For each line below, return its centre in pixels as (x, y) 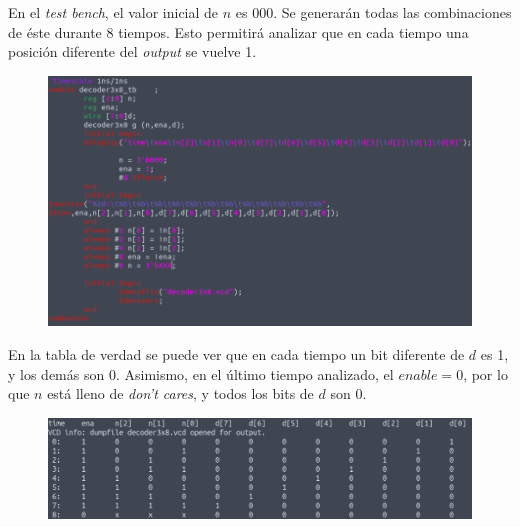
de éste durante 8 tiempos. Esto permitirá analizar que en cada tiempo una (238, 31)
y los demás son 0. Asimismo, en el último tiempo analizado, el (201, 373)
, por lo (485, 373)
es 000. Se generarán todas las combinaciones (373, 12)
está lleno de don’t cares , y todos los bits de (180, 393)
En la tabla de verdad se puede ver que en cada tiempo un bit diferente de (236, 354)
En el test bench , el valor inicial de (113, 12)
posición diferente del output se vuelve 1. (132, 51)
